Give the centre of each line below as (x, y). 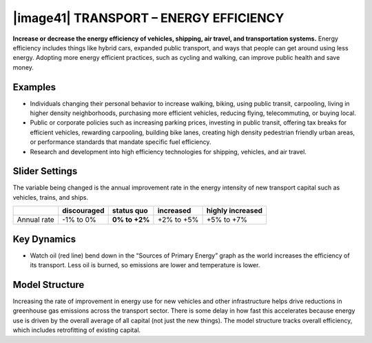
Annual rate (35, 220)
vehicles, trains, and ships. (51, 197)
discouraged (83, 211)
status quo (130, 211)
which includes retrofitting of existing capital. (77, 330)
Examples (34, 87)
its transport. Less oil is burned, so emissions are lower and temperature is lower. (145, 265)
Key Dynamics (44, 239)
